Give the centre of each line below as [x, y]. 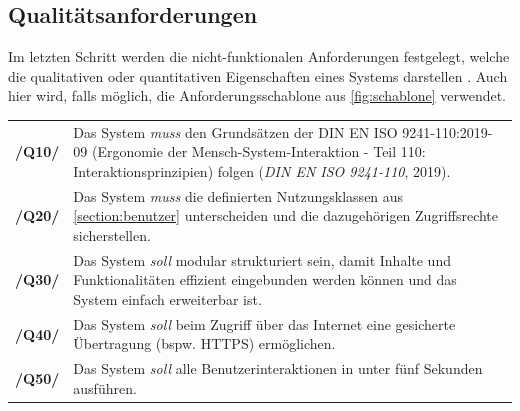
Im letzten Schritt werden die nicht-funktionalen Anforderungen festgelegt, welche [259, 56]
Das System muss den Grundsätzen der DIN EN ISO [235, 131]
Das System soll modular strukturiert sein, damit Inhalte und [262, 259]
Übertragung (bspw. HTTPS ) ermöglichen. [204, 343]
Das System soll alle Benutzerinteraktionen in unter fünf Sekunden [278, 368]
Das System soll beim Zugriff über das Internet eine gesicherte [264, 323]
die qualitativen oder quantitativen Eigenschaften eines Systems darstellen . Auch [258, 75]
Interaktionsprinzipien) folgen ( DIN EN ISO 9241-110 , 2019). [262, 170]
